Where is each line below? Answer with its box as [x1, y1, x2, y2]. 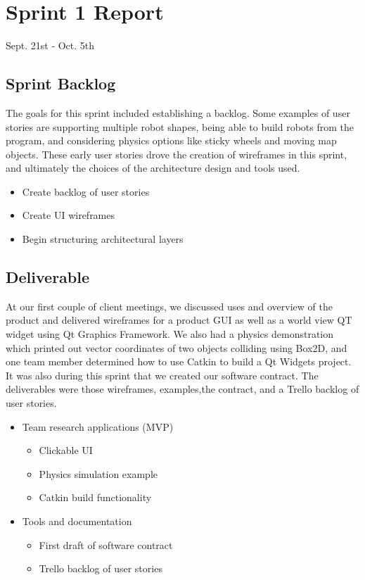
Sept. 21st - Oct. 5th [6, 38, 95, 53]
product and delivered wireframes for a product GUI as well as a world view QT [6, 313, 352, 327]
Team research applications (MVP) [22, 419, 174, 434]
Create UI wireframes [22, 208, 115, 222]
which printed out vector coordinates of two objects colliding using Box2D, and [6, 340, 347, 355]
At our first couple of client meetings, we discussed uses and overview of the [6, 298, 333, 313]
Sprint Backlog [6, 72, 116, 94]
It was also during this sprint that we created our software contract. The [6, 367, 319, 382]
